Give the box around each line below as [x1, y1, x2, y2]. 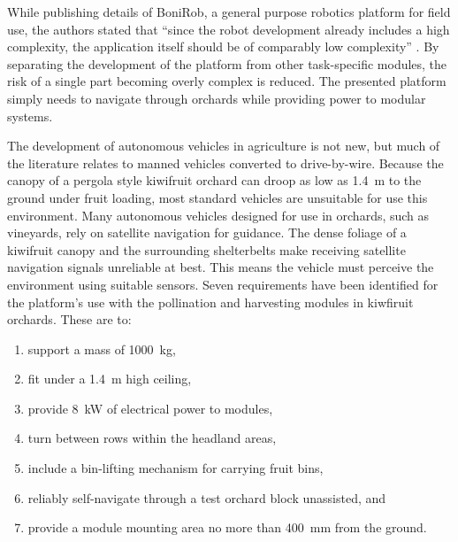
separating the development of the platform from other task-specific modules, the [7, 54, 447, 73]
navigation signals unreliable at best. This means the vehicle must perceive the [7, 258, 434, 276]
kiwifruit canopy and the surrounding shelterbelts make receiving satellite [7, 240, 406, 259]
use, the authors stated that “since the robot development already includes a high [7, 19, 450, 38]
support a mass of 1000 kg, [27, 339, 176, 358]
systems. [7, 106, 53, 125]
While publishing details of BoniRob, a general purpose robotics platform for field [7, 3, 451, 20]
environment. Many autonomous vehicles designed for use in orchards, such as [7, 205, 430, 224]
